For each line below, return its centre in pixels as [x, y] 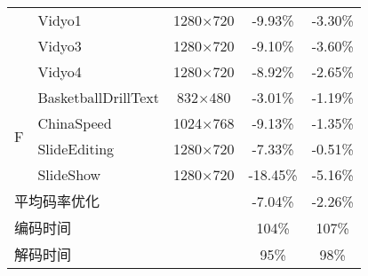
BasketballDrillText [99, 97]
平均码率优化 [57, 201]
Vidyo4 [60, 71]
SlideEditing [76, 149]
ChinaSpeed [75, 123]
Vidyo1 [60, 20]
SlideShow [69, 174]
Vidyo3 [60, 46]
